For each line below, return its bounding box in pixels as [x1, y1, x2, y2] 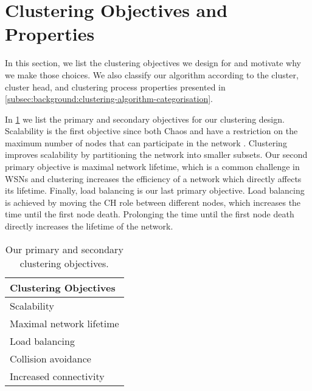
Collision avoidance [10, 351, 91, 365]
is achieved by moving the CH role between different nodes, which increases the [5, 195, 301, 208]
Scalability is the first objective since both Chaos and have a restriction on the [5, 124, 298, 137]
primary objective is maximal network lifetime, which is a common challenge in [5, 160, 300, 173]
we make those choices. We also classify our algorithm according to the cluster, [5, 68, 299, 81]
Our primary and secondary [5, 242, 123, 256]
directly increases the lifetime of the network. [5, 220, 173, 233]
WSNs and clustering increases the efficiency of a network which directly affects [5, 172, 302, 185]
